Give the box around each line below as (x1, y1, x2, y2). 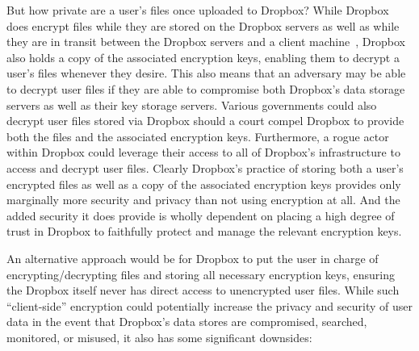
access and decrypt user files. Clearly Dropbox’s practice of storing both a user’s (6, 159, 404, 176)
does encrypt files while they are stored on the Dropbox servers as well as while (6, 17, 400, 34)
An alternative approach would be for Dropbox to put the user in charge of (6, 249, 379, 266)
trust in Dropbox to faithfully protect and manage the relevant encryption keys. (6, 223, 402, 240)
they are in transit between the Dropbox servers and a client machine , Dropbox (6, 33, 405, 50)
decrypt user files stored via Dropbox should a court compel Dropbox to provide (6, 112, 404, 129)
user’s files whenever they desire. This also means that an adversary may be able (6, 65, 406, 81)
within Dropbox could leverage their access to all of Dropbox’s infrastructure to (6, 144, 400, 161)
